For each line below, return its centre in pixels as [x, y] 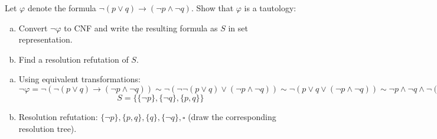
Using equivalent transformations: [79, 79]
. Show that [212, 8]
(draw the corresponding [232, 116]
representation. [45, 39]
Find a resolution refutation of [74, 59]
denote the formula [62, 8]
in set [238, 28]
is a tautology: [270, 8]
